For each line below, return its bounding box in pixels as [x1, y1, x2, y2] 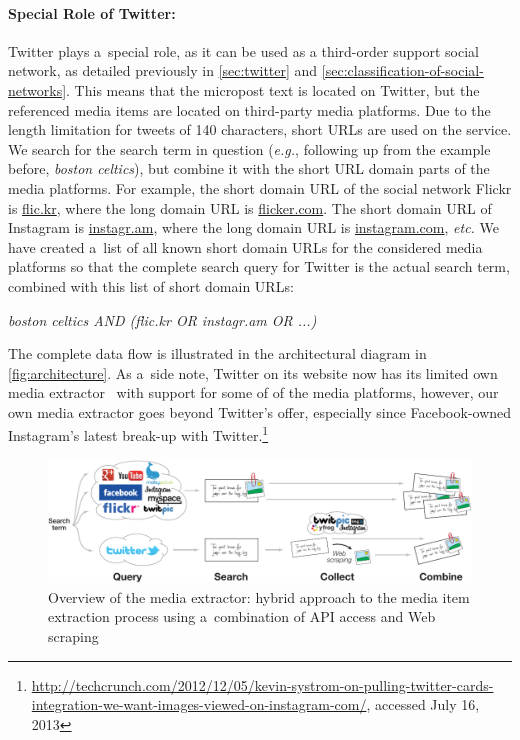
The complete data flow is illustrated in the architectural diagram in [8, 343, 427, 364]
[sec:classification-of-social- [321, 60, 484, 81]
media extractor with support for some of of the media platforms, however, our [8, 382, 499, 403]
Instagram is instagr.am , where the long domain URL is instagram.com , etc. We [8, 217, 499, 238]
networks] [8, 79, 67, 100]
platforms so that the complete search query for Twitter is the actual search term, [8, 256, 510, 277]
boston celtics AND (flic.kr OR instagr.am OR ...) [8, 309, 317, 330]
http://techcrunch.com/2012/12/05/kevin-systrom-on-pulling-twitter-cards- [31, 674, 494, 695]
